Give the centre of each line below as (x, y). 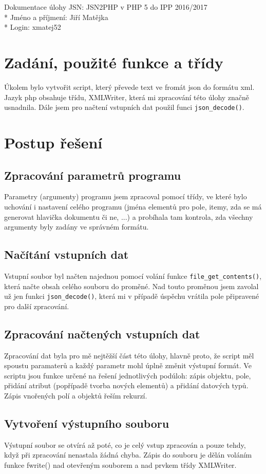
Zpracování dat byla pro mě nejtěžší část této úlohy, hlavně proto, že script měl (129, 355)
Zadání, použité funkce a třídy (114, 62)
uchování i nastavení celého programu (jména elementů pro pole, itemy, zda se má (133, 206)
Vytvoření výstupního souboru (87, 423)
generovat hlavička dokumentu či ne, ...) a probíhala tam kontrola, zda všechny (129, 216)
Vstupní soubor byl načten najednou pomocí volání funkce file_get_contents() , (133, 276)
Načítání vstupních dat (66, 254)
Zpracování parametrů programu (93, 175)
